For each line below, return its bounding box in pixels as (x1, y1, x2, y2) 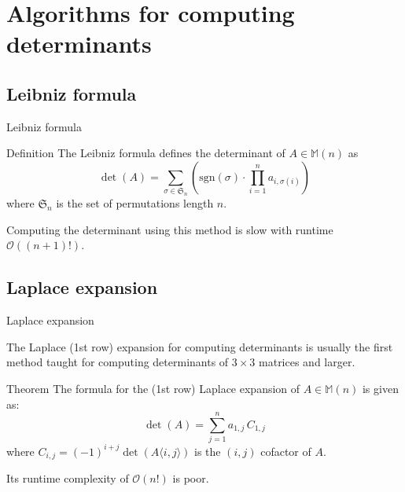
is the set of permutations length (56, 195, 214, 211)
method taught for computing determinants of (6, 354, 229, 370)
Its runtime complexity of (6, 470, 129, 486)
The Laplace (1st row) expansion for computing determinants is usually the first (6, 338, 393, 354)
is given (362, 380, 399, 396)
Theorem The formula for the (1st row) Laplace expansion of (6, 380, 300, 396)
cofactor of (260, 442, 311, 459)
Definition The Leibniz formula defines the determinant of (6, 145, 285, 161)
